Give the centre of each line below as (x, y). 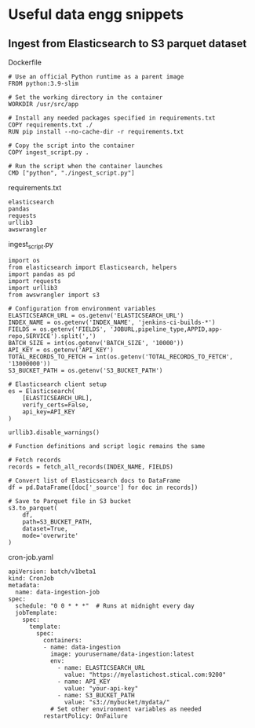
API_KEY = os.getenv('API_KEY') (61, 350)
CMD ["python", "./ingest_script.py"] (71, 173)
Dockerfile (25, 62)
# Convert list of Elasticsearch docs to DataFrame (94, 480)
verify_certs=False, (56, 405)
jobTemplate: (36, 612)
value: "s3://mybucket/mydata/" (117, 702)
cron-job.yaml (31, 557)
